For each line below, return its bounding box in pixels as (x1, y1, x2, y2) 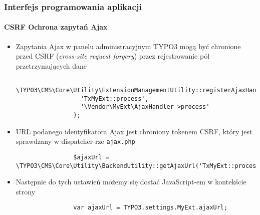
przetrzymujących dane (16, 60, 87, 71)
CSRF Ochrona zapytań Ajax (4, 22, 108, 32)
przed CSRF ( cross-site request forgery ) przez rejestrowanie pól (16, 51, 210, 61)
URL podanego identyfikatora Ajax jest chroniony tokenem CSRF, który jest (16, 126, 252, 136)
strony (16, 186, 36, 196)
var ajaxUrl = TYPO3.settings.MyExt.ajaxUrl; (73, 204, 228, 211)
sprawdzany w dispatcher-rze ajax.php (16, 136, 135, 146)
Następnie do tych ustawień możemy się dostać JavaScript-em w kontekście (16, 176, 246, 187)
